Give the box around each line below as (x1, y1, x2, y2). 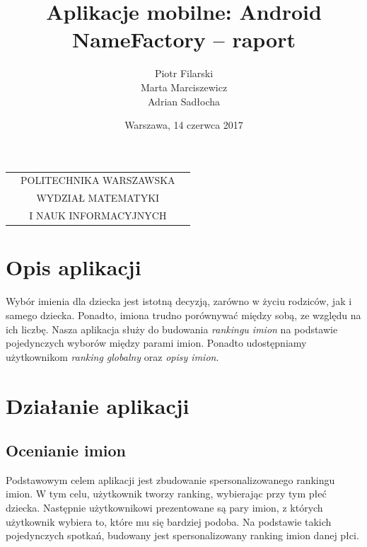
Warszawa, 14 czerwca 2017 (124, 117, 243, 132)
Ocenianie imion (6, 439, 127, 461)
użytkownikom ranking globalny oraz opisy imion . (6, 349, 219, 364)
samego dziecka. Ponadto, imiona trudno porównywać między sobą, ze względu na (6, 307, 361, 322)
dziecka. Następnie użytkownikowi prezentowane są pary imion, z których (6, 500, 323, 515)
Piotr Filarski (154, 66, 214, 81)
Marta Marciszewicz (140, 79, 228, 94)
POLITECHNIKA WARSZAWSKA (21, 173, 175, 188)
